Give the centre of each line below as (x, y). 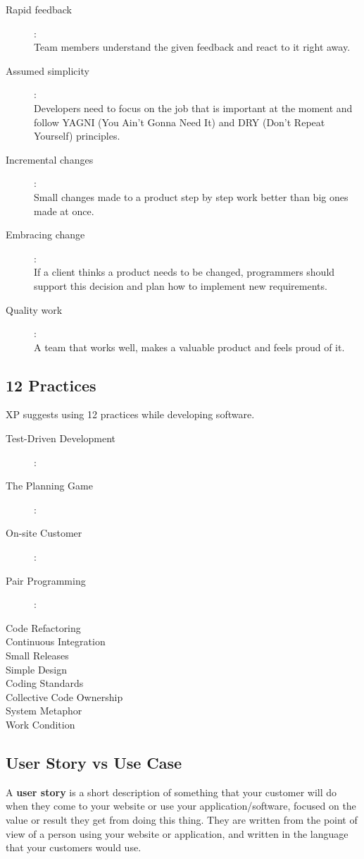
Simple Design (36, 669)
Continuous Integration (56, 641)
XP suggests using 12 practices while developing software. (130, 414)
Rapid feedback (39, 9)
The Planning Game (49, 486)
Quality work (34, 309)
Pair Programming (46, 580)
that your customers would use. (74, 847)
